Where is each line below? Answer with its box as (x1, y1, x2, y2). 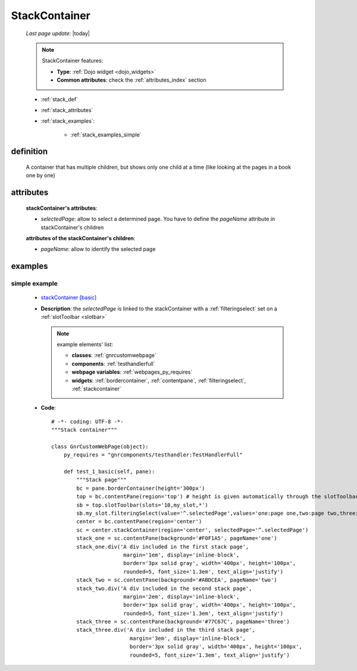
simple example (11, 279, 58, 288)
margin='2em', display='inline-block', (123, 593, 240, 600)
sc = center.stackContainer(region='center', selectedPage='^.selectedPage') (76, 526, 309, 533)
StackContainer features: (42, 57, 104, 64)
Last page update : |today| (26, 30, 90, 37)
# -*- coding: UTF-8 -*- (51, 418, 124, 425)
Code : (40, 404, 57, 411)
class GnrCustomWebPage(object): (51, 443, 149, 450)
